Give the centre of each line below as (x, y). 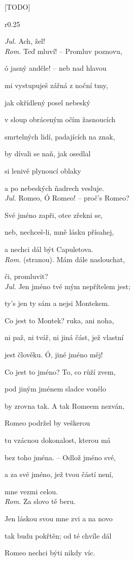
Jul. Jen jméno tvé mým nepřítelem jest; (68, 286)
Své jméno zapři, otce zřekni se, (54, 215)
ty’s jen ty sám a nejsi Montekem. (57, 303)
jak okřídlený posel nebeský (47, 102)
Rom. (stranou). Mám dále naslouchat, (65, 259)
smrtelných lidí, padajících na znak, (60, 136)
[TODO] (18, 7)
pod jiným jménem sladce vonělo (55, 389)
